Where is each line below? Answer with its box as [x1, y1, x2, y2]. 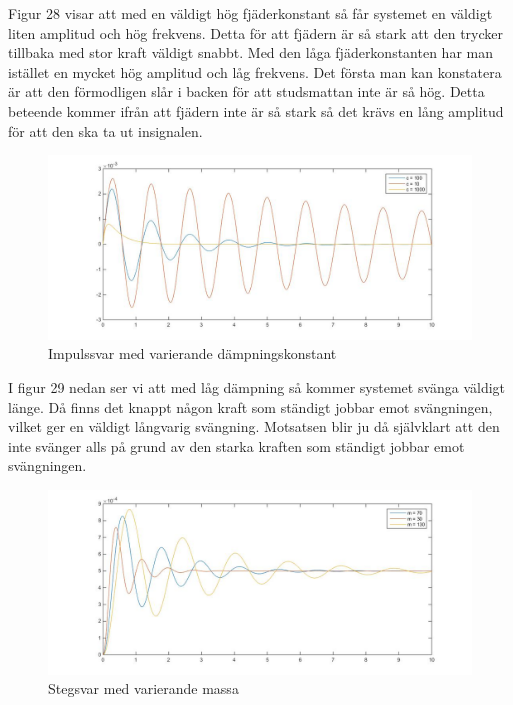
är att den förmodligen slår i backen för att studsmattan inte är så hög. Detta [8, 81, 485, 102]
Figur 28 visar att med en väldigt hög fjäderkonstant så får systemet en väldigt [8, 3, 493, 23]
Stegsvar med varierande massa [48, 678, 239, 699]
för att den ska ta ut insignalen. [8, 120, 203, 141]
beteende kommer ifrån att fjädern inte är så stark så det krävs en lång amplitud [8, 100, 504, 121]
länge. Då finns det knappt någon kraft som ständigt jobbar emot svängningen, [8, 396, 493, 417]
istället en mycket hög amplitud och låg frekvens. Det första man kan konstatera [8, 61, 502, 82]
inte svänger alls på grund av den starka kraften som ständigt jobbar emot [8, 435, 465, 456]
